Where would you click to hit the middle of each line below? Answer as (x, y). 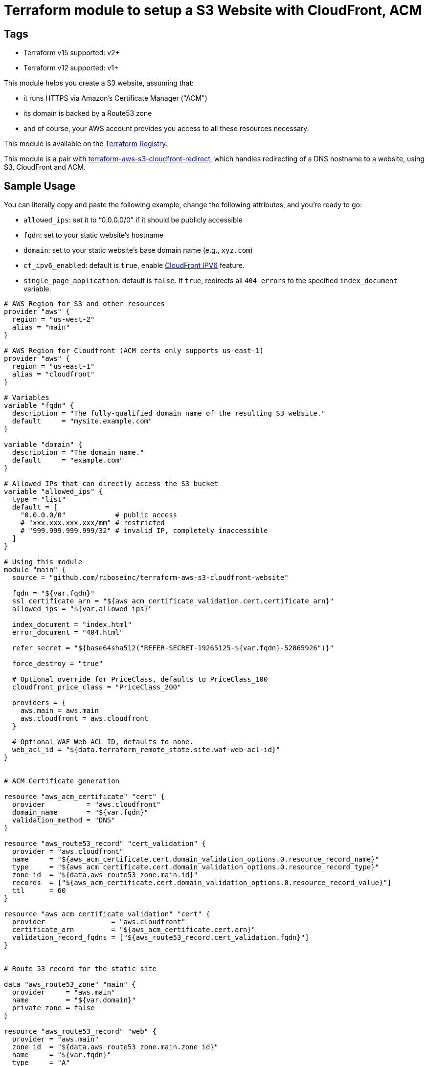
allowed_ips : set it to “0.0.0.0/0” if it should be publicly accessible (133, 220)
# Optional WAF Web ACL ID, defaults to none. (103, 742)
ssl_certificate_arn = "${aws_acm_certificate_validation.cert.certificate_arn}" (173, 601)
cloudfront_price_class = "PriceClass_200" (97, 687)
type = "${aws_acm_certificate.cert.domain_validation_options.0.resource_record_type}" (196, 867)
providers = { (39, 703)
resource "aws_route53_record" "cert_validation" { (105, 844)
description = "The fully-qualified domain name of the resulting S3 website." (169, 413)
